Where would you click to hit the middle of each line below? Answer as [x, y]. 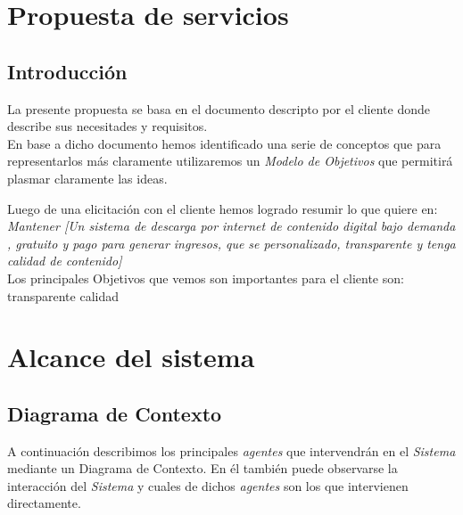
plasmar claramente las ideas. [87, 178]
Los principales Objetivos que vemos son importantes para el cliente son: [206, 278]
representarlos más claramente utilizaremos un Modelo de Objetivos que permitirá [230, 161]
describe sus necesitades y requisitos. [107, 126]
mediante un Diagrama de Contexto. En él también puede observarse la [203, 468]
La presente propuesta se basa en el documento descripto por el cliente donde [219, 108]
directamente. [44, 503]
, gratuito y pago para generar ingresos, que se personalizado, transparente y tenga [231, 243]
